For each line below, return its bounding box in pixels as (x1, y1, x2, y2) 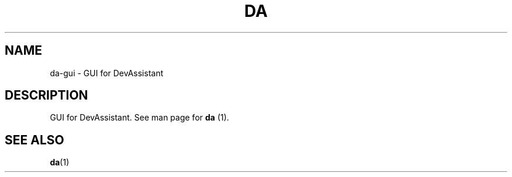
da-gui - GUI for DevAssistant (50, 68, 164, 78)
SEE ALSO (5, 132, 64, 147)
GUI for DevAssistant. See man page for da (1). (50, 112, 229, 123)
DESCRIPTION (5, 88, 88, 103)
